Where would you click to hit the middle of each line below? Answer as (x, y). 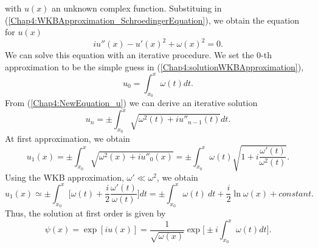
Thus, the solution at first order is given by (85, 213)
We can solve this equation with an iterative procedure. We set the (130, 55)
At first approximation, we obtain (67, 139)
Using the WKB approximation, (64, 177)
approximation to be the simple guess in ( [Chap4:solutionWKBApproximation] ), (154, 66)
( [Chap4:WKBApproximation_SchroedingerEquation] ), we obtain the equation (152, 20)
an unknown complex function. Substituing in (137, 8)
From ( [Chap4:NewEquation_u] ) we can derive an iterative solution (131, 103)
